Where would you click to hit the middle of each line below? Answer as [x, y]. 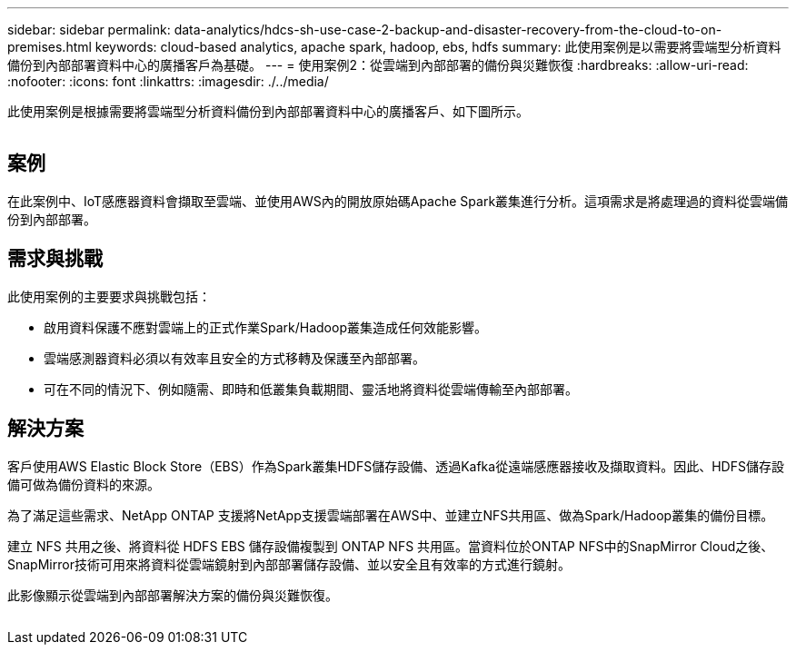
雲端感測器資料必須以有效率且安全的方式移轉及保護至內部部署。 [234, 358]
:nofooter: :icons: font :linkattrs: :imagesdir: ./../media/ [168, 81]
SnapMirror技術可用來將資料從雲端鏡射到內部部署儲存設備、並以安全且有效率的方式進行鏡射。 [289, 564]
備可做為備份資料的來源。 [84, 484]
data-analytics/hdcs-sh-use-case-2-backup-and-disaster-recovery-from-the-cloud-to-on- [448, 30]
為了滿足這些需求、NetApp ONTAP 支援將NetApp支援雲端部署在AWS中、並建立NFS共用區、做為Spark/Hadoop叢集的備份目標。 [391, 515]
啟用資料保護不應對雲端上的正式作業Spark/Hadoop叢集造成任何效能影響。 [265, 327]
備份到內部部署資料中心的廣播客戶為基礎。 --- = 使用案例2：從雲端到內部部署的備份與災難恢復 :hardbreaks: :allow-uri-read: [378, 65]
